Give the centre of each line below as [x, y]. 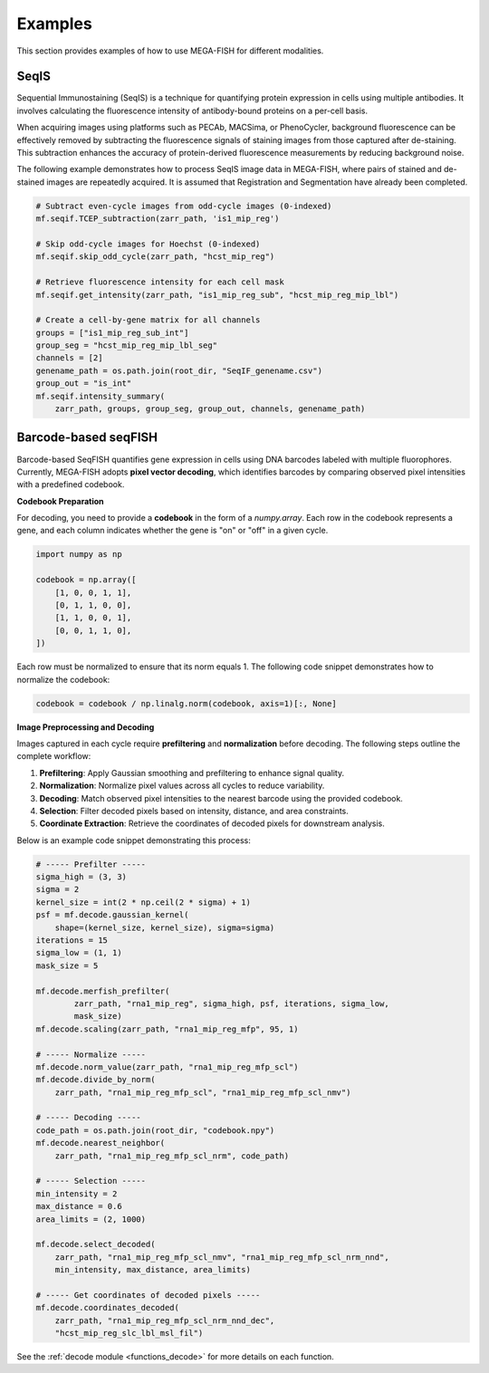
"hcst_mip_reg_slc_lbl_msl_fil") [129, 1333]
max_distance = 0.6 [79, 1206]
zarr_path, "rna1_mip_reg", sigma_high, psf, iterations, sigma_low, [231, 1003]
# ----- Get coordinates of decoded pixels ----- [148, 1295]
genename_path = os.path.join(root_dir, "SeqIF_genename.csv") [179, 370]
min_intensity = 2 [77, 1194]
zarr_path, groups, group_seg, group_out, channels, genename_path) [210, 409]
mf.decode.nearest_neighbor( [101, 1143]
